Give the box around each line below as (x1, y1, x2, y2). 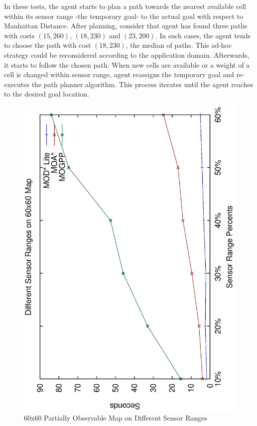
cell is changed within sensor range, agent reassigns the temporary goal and (4, 69, 234, 80)
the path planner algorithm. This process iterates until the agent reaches (31, 79, 254, 89)
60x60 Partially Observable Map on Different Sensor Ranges (24, 412, 208, 423)
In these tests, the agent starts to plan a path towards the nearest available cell (4, 1, 246, 11)
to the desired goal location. (4, 89, 89, 99)
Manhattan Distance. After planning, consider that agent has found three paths (4, 20, 248, 31)
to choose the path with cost (4, 40, 91, 50)
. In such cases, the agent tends (155, 30, 251, 40)
